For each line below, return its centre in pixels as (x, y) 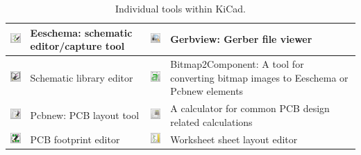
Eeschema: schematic (81, 32)
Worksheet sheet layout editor (234, 139)
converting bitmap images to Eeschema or (259, 77)
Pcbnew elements (207, 91)
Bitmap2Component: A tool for (237, 64)
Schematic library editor (82, 77)
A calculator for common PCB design (250, 108)
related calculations (211, 121)
